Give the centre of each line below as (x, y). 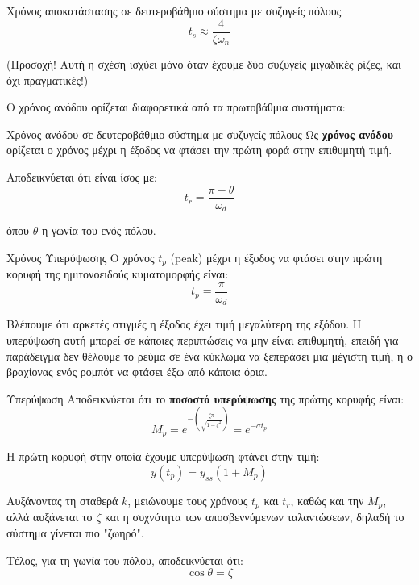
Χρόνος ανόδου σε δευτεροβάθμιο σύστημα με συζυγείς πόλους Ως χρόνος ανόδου (200, 134)
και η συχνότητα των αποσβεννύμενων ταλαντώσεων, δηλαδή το (254, 517)
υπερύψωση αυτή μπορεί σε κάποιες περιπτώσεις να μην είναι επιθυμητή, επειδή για (203, 339)
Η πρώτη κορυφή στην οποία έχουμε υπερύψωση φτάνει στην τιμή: (163, 456)
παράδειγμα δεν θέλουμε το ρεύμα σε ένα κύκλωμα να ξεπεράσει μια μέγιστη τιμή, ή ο (209, 355)
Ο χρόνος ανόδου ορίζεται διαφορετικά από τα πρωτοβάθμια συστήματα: (176, 107)
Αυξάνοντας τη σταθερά (62, 500)
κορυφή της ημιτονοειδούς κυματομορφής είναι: (118, 274)
